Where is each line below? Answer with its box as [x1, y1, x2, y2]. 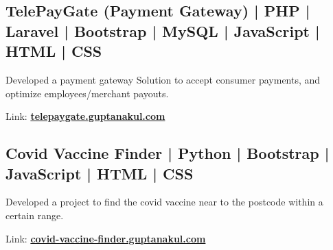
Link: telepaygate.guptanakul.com [5, 109, 165, 123]
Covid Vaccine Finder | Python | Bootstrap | [5, 142, 330, 164]
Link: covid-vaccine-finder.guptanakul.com [5, 231, 206, 245]
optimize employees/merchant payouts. [5, 86, 169, 100]
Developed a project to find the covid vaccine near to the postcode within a [5, 195, 323, 209]
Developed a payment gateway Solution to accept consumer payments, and [5, 72, 321, 86]
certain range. [5, 208, 64, 222]
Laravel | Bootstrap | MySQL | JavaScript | [5, 20, 320, 41]
